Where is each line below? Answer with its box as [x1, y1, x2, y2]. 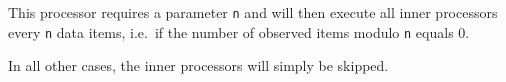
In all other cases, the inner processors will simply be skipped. [8, 55, 389, 76]
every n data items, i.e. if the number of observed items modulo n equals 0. [8, 21, 470, 42]
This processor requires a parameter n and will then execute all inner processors [8, 2, 498, 22]
